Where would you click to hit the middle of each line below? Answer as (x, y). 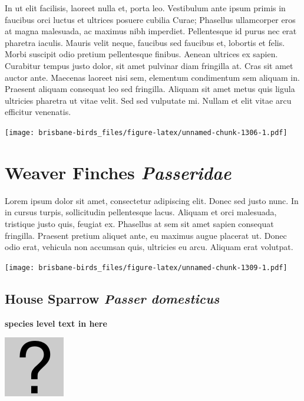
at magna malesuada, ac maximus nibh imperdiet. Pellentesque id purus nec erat (151, 31)
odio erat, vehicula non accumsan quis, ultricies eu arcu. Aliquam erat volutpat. (149, 247)
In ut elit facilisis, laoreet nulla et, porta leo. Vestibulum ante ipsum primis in (145, 8)
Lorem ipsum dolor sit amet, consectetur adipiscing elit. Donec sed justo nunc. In (152, 200)
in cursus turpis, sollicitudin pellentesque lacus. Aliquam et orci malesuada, (141, 212)
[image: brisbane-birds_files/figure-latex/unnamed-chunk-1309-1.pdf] (146, 267)
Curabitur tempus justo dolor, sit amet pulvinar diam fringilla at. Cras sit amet (149, 65)
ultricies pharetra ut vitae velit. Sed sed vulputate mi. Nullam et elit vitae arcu (148, 100)
